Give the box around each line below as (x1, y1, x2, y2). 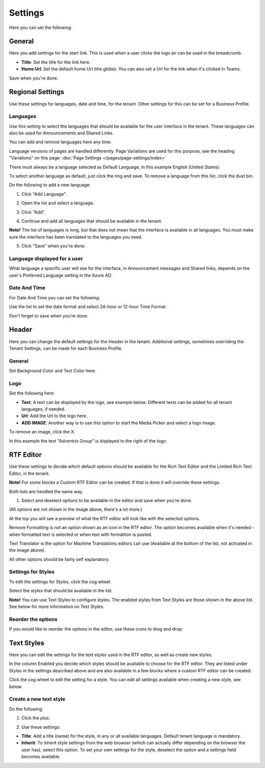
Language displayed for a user (9, 255, 83, 262)
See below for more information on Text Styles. (9, 604, 105, 609)
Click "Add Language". (21, 191, 67, 197)
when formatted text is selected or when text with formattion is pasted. (9, 531, 153, 537)
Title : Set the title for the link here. (21, 59, 91, 65)
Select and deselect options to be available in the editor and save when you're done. (21, 497, 192, 503)
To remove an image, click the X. (9, 429, 76, 435)
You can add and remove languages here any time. (9, 139, 112, 145)
